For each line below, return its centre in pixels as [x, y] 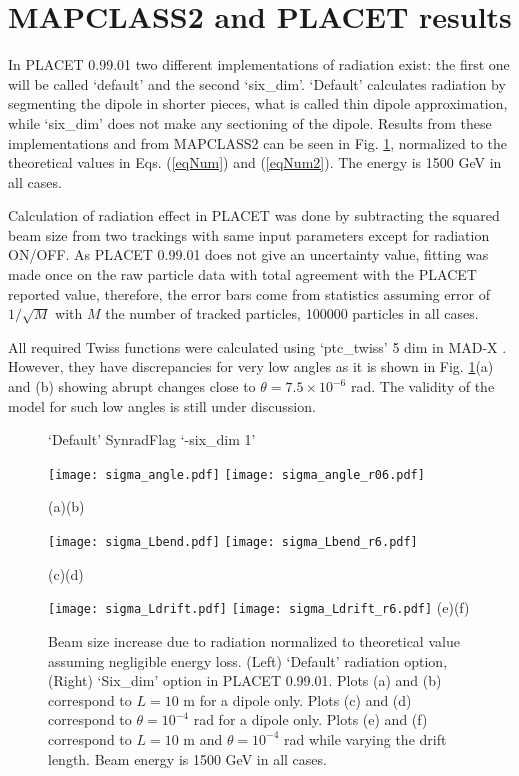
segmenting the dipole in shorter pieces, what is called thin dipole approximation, [258, 103]
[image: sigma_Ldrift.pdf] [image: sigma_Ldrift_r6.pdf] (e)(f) [259, 607]
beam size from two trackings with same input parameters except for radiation [249, 234]
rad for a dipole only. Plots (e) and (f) [310, 719]
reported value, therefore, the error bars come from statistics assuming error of [249, 293]
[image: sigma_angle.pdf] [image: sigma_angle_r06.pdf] [236, 474]
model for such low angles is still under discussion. [162, 405]
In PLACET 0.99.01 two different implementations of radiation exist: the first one [259, 64]
